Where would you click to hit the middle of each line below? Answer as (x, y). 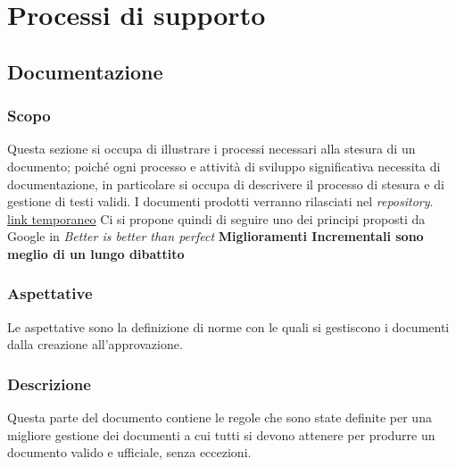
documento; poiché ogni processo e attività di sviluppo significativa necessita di (224, 166)
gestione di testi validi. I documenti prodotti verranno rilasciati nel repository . (220, 201)
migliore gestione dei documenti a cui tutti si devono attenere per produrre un (221, 434)
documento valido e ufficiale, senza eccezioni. (129, 452)
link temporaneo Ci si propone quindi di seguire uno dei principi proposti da (216, 218)
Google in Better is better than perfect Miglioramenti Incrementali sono (216, 236)
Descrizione (49, 384)
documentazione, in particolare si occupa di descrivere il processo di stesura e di (226, 183)
